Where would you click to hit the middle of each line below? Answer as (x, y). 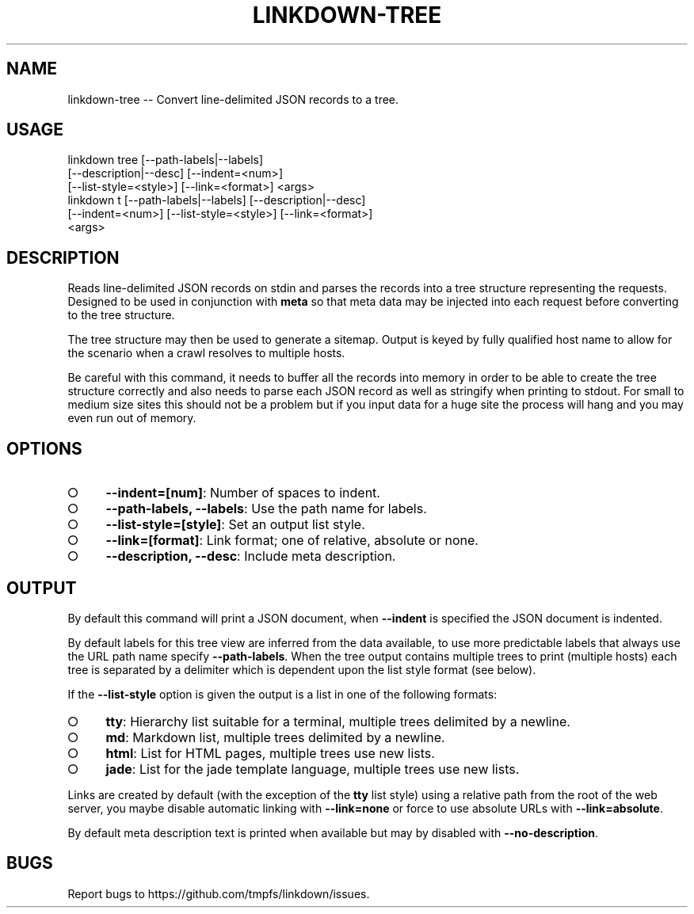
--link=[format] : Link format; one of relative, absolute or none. (292, 541)
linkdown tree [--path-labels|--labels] (166, 160)
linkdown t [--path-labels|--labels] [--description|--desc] (217, 200)
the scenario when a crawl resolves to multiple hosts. (206, 353)
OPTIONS (44, 448)
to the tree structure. (121, 315)
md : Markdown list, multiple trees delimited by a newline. (275, 737)
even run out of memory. (132, 418)
